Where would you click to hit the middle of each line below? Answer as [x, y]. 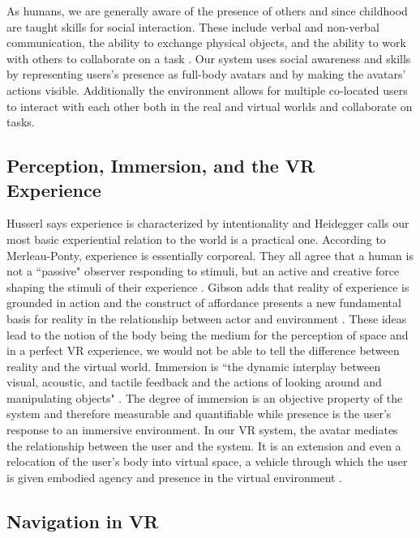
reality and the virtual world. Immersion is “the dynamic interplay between [194, 366]
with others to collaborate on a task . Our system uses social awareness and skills [209, 58]
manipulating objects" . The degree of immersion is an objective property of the [205, 397]
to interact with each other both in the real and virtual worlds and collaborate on [210, 106]
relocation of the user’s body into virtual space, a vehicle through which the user [207, 461]
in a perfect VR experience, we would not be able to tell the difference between [203, 350]
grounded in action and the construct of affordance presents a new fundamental [204, 303]
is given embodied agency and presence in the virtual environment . [175, 477]
